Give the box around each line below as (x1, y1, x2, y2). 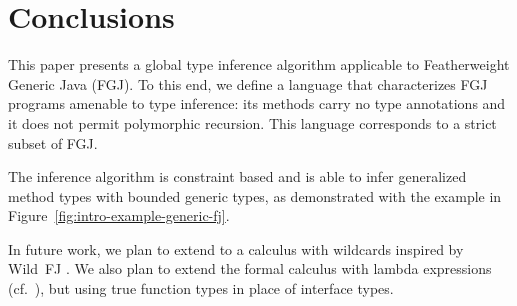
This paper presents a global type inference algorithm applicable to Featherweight (8, 54, 510, 75)
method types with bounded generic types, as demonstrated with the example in (8, 185, 502, 206)
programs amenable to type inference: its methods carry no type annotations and (8, 93, 506, 114)
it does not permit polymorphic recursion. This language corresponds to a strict (8, 112, 497, 133)
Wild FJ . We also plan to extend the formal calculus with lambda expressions (8, 258, 492, 279)
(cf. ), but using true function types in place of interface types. (8, 278, 394, 299)
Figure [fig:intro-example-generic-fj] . (8, 205, 230, 226)
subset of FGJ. (8, 132, 98, 153)
